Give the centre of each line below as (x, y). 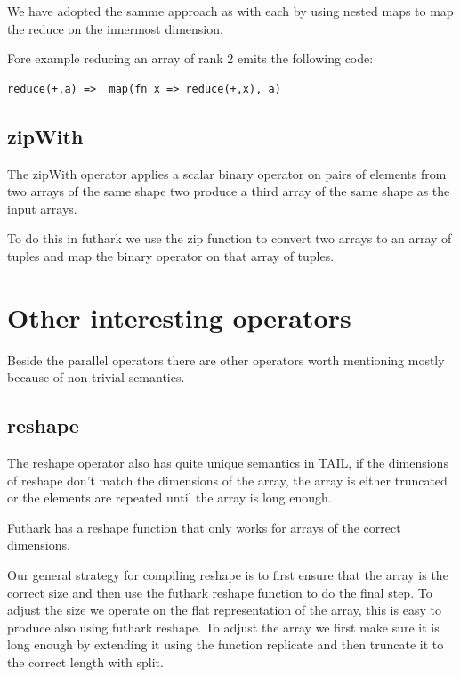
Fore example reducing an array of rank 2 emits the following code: (190, 58)
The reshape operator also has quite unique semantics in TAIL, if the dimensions (228, 463)
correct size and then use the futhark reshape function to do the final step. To (220, 592)
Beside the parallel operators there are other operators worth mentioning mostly (226, 359)
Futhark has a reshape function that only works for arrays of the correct (204, 527)
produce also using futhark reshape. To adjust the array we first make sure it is (223, 627)
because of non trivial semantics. (96, 377)
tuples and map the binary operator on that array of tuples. (171, 255)
